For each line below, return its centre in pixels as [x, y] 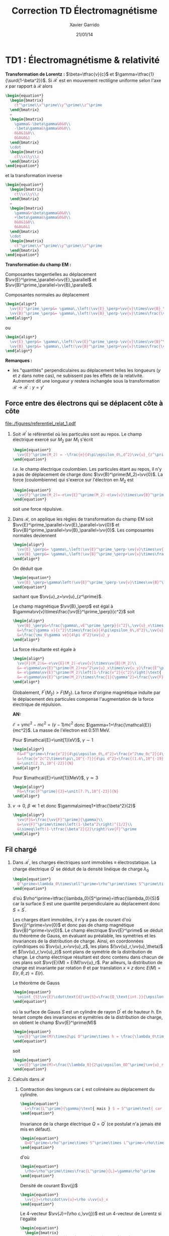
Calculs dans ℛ [28, 1079]
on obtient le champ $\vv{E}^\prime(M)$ [54, 1023]
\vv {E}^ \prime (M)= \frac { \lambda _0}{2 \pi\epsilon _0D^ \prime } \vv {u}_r [91, 1065]
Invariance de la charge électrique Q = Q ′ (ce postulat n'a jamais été [91, 1123]
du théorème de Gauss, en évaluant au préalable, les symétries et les [84, 935]
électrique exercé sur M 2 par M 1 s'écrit [53, 440]
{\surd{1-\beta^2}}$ [26, 80]
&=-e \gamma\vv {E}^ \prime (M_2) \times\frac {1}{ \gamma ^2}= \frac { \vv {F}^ [92, 677]
